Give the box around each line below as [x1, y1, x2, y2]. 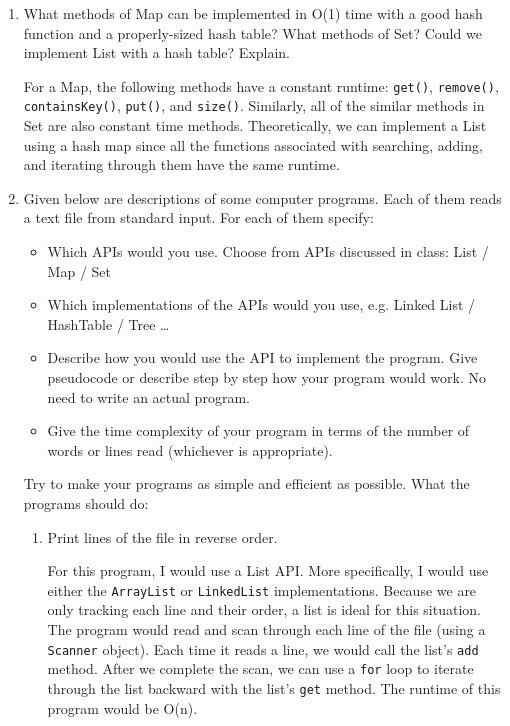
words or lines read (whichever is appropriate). [47, 439, 333, 460]
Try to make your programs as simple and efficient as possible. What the [23, 473, 470, 494]
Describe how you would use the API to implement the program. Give [47, 347, 478, 368]
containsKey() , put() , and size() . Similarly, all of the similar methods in [23, 95, 485, 116]
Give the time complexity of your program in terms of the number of [47, 420, 470, 441]
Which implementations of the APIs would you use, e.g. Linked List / [47, 294, 476, 315]
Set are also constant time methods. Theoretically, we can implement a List [23, 115, 487, 136]
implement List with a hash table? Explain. [23, 42, 290, 63]
